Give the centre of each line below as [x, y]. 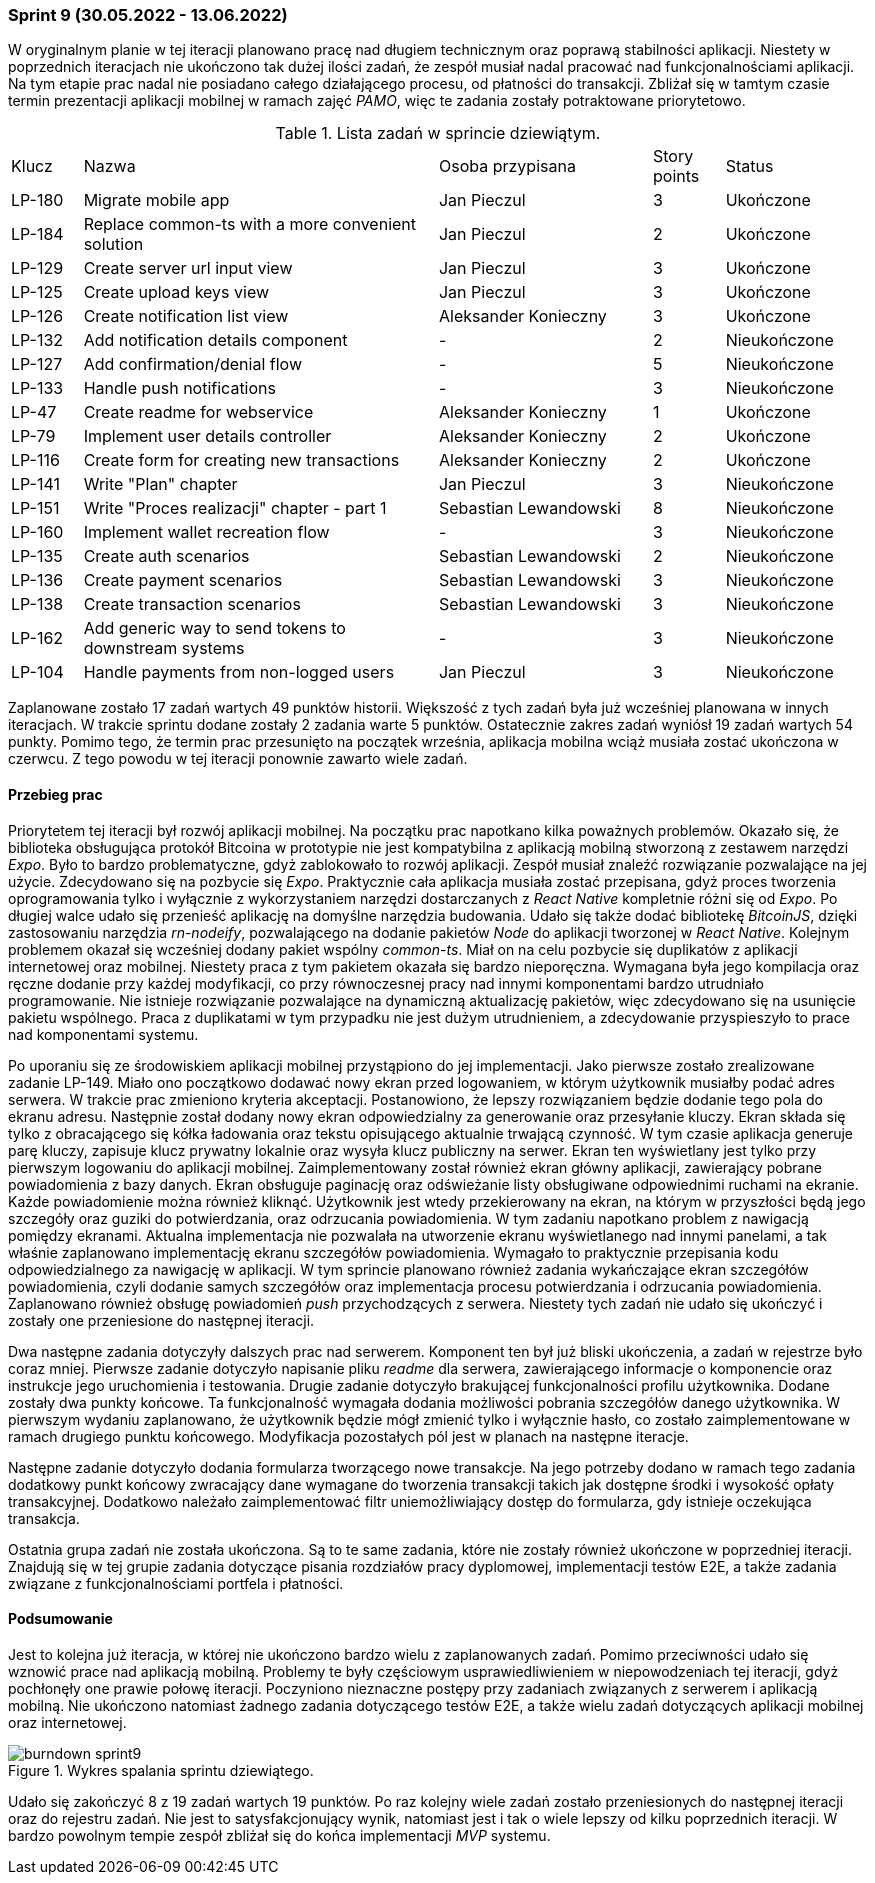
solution [113, 244]
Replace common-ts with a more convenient [250, 224]
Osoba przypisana [507, 166]
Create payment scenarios [183, 580]
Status [749, 166]
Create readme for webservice [198, 412]
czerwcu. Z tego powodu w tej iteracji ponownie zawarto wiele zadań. [238, 759]
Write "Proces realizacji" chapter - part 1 [235, 508]
